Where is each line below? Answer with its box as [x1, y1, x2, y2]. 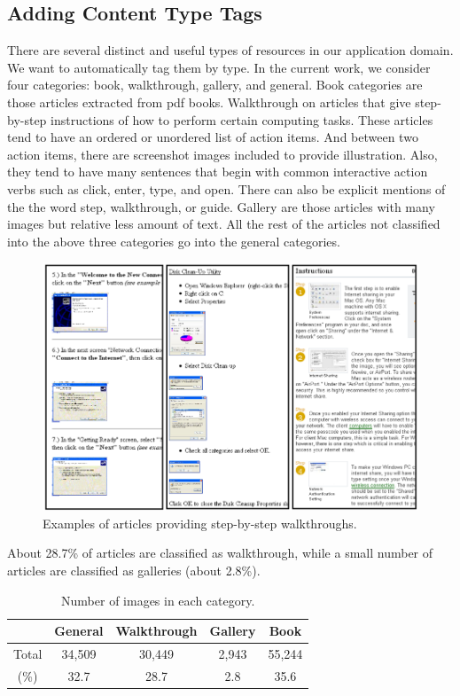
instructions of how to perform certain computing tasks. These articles [51, 110, 433, 129]
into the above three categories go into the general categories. [7, 231, 340, 250]
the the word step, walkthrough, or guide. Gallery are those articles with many [7, 197, 435, 215]
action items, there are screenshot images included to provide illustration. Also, [7, 145, 438, 163]
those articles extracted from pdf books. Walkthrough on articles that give [7, 92, 411, 111]
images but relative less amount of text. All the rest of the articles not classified [7, 215, 441, 233]
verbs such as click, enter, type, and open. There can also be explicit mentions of [7, 179, 446, 198]
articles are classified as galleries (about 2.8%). [7, 561, 261, 580]
